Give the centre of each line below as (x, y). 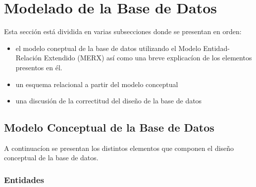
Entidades (24, 180)
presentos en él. (39, 67)
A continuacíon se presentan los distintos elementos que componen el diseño (119, 148)
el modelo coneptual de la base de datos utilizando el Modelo (108, 48)
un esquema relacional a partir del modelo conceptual (97, 84)
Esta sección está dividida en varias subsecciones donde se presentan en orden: (123, 31)
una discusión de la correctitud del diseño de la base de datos (109, 101)
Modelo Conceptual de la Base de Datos (109, 127)
